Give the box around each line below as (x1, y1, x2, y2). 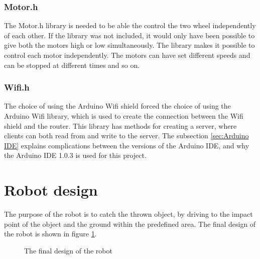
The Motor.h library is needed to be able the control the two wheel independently (4, 20, 256, 31)
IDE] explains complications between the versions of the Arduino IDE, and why (4, 140, 249, 150)
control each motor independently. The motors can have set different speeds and (4, 50, 250, 60)
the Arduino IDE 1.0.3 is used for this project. (4, 150, 147, 160)
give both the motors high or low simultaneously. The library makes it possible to (4, 40, 255, 50)
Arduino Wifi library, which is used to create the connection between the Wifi (4, 111, 243, 121)
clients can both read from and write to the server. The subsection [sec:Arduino (4, 130, 249, 141)
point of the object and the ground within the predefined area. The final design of (4, 218, 256, 229)
